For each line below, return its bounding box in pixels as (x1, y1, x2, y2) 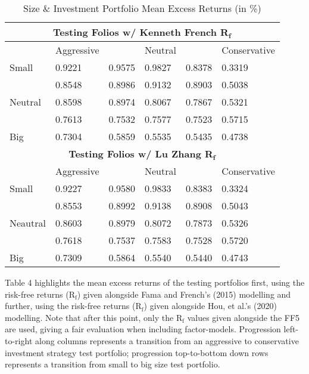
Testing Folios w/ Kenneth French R (53, 25, 229, 39)
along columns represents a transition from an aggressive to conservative (35, 334, 299, 347)
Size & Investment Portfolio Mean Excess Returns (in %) (23, 1, 261, 15)
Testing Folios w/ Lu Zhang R (68, 147, 213, 160)
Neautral (10, 216, 46, 230)
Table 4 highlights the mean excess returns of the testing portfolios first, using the (5, 276, 305, 288)
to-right (5, 334, 33, 347)
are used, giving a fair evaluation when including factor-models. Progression (5, 323, 281, 335)
